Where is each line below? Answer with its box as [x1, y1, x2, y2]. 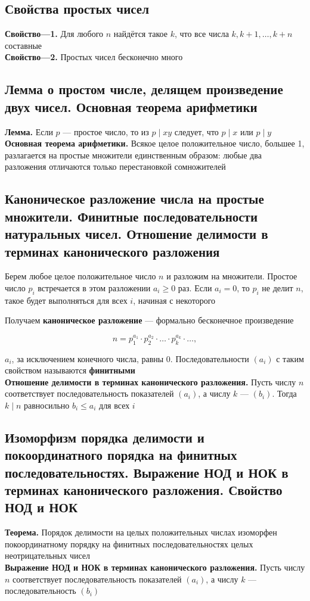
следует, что [174, 125, 219, 138]
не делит [262, 281, 293, 294]
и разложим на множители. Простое [166, 270, 297, 282]
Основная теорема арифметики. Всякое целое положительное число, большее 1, [5, 137, 305, 150]
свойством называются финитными [5, 364, 135, 376]
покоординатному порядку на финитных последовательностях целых [5, 537, 253, 550]
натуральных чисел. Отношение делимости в [5, 225, 268, 243]
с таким [276, 352, 304, 365]
